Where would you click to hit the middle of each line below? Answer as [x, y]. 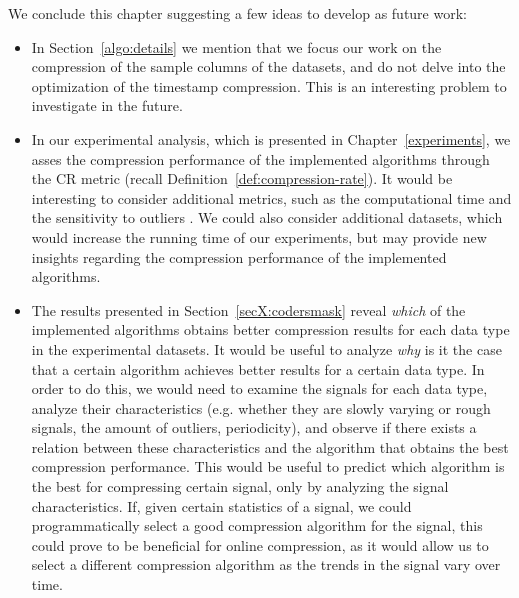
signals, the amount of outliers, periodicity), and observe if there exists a [254, 427]
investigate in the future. [107, 105]
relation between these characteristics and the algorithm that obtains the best [270, 446]
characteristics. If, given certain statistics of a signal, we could [221, 505]
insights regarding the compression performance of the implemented [239, 256]
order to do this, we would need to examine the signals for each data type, [259, 388]
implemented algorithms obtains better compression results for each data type [270, 329]
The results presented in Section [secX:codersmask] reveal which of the [248, 309]
